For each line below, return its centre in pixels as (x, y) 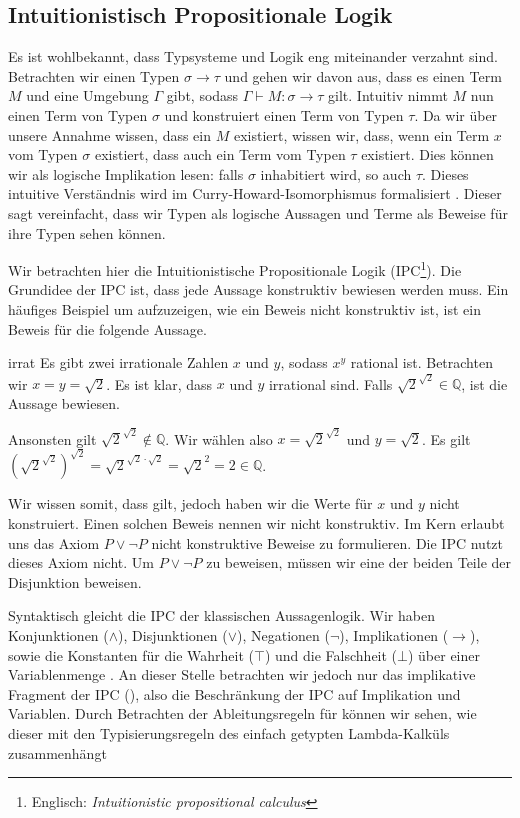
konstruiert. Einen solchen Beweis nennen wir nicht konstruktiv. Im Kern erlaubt (256, 523)
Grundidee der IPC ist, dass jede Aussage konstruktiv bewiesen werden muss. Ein (258, 289)
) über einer (443, 654)
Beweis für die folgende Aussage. (107, 328)
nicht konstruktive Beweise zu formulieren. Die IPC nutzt (327, 542)
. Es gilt (446, 438)
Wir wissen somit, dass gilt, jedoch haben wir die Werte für (190, 503)
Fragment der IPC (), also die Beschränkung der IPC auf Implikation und (234, 693)
